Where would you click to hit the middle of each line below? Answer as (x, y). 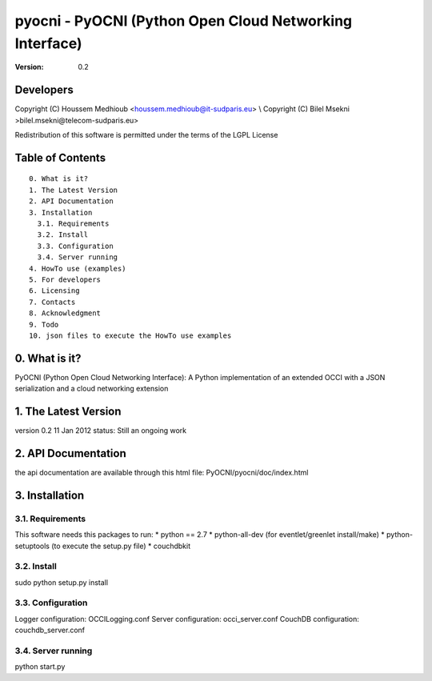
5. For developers (65, 279)
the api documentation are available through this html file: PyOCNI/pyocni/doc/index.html (162, 473)
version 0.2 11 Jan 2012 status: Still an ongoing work (101, 431)
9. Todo (44, 324)
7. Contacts (52, 302)
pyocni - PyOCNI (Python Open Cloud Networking (184, 21)
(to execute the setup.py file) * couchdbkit (121, 546)
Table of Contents (60, 157)
